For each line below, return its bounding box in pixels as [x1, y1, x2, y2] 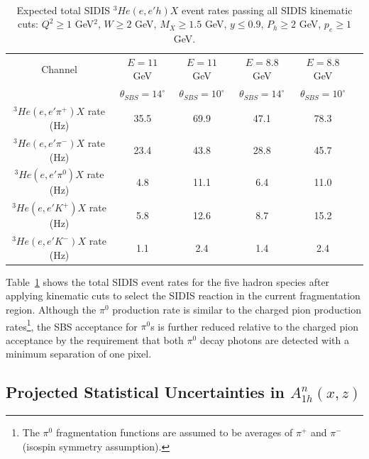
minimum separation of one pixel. [6, 346, 152, 361]
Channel [41, 61, 77, 76]
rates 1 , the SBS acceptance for [6, 316, 138, 333]
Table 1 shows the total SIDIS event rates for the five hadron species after [6, 274, 330, 289]
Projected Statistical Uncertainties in [6, 381, 285, 403]
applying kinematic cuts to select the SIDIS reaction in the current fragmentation [6, 288, 360, 303]
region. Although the [6, 302, 97, 316]
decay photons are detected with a [199, 332, 350, 347]
